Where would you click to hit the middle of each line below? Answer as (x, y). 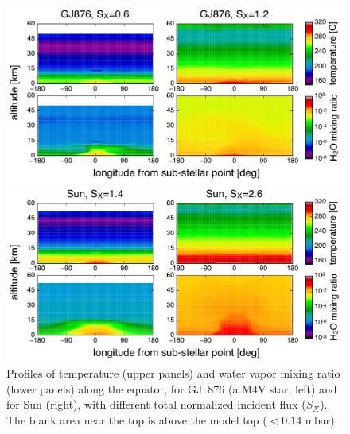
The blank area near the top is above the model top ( (137, 420)
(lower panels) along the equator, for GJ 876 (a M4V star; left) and (172, 388)
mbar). (321, 420)
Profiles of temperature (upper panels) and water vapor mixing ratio (173, 373)
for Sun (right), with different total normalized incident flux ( (156, 404)
